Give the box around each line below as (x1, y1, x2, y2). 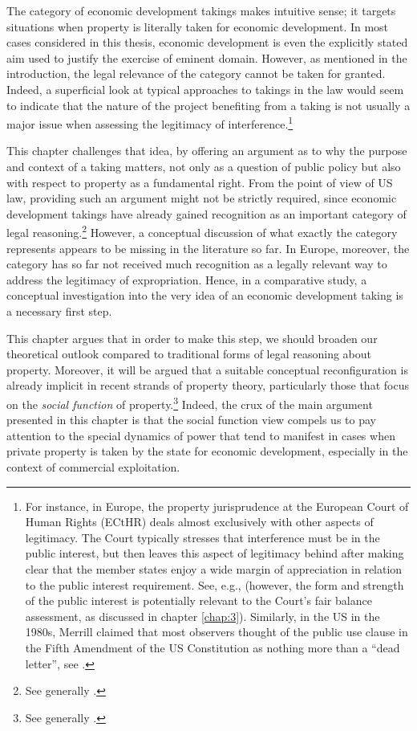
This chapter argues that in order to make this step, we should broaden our (6, 329, 378, 346)
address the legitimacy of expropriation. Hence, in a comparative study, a (6, 271, 367, 288)
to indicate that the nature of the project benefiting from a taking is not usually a (6, 96, 411, 113)
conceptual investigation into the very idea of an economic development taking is (6, 287, 403, 304)
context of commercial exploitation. (6, 459, 180, 475)
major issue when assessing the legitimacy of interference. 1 (6, 113, 294, 132)
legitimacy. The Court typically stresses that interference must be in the (25, 529, 380, 545)
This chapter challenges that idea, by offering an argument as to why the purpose (6, 142, 407, 159)
